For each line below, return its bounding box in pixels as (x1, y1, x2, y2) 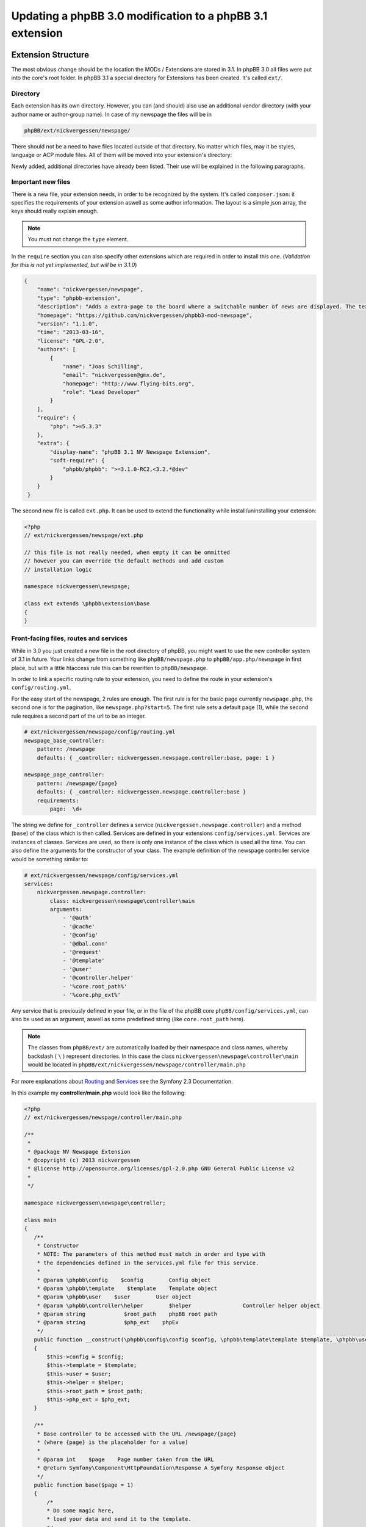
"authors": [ (37, 346, 76, 353)
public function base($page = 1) (34, 1481, 134, 1489)
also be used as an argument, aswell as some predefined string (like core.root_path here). (11, 1016, 245, 1023)
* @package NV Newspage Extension (27, 1148, 131, 1155)
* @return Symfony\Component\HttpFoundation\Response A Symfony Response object (37, 1465, 285, 1471)
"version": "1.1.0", (37, 320, 99, 327)
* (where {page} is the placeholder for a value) (37, 1438, 188, 1446)
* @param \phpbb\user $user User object (37, 1294, 192, 1300)
